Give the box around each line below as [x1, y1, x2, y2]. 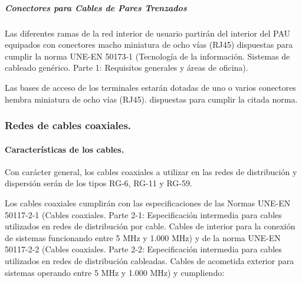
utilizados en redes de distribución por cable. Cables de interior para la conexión [5, 220, 296, 232]
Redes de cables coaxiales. [5, 118, 132, 133]
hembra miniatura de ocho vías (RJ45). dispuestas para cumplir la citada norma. [5, 93, 298, 105]
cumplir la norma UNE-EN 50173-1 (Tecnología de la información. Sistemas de [5, 50, 290, 62]
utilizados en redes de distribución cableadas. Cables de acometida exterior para [5, 254, 294, 266]
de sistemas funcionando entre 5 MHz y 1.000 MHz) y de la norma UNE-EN [5, 231, 281, 243]
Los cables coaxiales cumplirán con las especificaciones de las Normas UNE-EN [5, 196, 291, 209]
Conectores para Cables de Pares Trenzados [5, 1, 187, 14]
